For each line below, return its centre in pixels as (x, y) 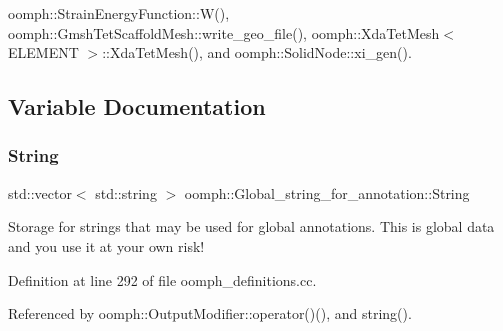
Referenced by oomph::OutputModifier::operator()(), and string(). (210, 313)
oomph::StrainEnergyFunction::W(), (119, 13)
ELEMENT (43, 52)
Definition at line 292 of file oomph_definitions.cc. (162, 279)
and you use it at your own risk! (106, 245)
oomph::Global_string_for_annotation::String (327, 192)
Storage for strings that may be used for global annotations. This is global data (251, 226)
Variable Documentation (137, 106)
